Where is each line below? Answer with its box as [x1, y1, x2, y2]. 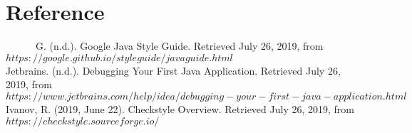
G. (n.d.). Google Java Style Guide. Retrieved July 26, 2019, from [35, 38, 324, 53]
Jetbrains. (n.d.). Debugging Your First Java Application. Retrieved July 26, [6, 63, 341, 78]
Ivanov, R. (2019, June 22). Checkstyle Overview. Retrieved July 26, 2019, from [6, 101, 355, 116]
